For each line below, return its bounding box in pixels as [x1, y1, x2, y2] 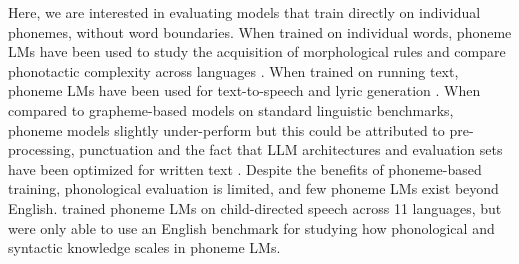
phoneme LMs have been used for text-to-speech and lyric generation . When [8, 80, 481, 101]
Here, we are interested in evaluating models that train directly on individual [8, 2, 481, 22]
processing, [8, 139, 75, 160]
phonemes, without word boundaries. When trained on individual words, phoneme [8, 21, 512, 42]
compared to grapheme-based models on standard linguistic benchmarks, [8, 99, 454, 120]
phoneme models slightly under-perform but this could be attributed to [8, 119, 445, 140]
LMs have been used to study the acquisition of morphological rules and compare [8, 41, 506, 62]
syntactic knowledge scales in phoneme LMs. [8, 237, 281, 258]
